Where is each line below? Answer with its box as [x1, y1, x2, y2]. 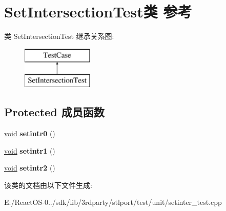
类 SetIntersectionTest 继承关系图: [4, 31, 114, 41]
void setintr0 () [4, 128, 55, 139]
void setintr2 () [4, 162, 55, 173]
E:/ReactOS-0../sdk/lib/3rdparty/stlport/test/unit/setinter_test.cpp [4, 197, 222, 207]
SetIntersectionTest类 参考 [4, 1, 192, 22]
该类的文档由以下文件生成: [4, 179, 92, 190]
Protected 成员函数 [4, 104, 105, 120]
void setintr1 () [4, 145, 55, 156]
